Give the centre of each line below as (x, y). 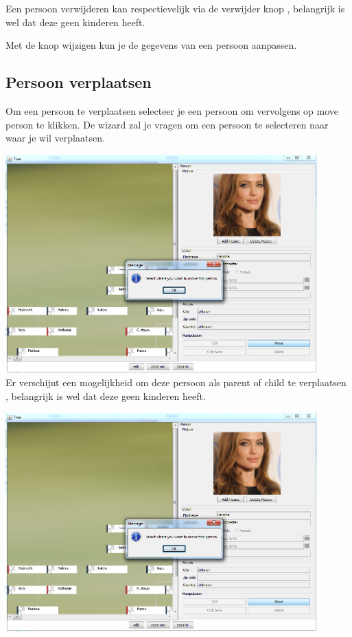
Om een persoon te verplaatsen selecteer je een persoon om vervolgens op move (172, 110)
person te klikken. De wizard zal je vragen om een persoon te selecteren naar (167, 124)
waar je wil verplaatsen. (55, 138)
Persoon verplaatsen (79, 82)
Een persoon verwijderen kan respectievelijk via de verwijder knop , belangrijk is (175, 8)
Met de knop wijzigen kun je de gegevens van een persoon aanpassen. (151, 45)
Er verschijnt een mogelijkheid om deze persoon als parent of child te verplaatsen (176, 382)
